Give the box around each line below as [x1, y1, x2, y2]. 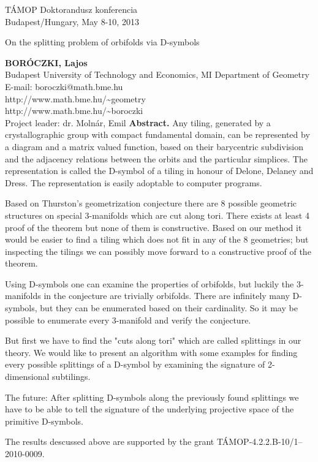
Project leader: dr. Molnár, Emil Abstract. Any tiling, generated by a [5, 116, 271, 129]
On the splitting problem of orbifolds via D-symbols [5, 36, 200, 48]
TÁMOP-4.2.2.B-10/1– [216, 435, 303, 448]
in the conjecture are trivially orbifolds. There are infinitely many [44, 289, 290, 302]
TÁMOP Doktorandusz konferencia [5, 3, 138, 15]
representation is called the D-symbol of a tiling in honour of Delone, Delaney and [5, 164, 314, 177]
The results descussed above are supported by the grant [5, 435, 214, 448]
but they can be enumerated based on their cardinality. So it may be [40, 301, 298, 314]
